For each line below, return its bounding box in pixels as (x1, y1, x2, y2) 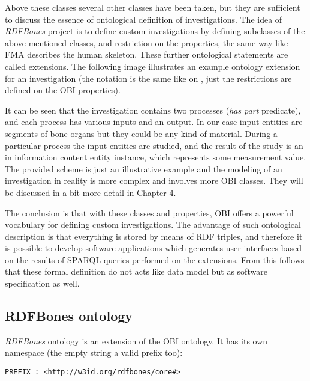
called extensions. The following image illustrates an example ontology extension (5, 59, 300, 72)
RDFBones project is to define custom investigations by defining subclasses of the (5, 25, 305, 37)
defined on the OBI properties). (5, 84, 121, 96)
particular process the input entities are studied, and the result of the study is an (5, 139, 303, 151)
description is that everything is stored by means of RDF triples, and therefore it (5, 230, 303, 242)
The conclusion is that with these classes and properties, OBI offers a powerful (5, 206, 294, 219)
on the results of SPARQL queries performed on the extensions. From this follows (5, 253, 305, 266)
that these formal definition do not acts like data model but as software (5, 265, 267, 278)
